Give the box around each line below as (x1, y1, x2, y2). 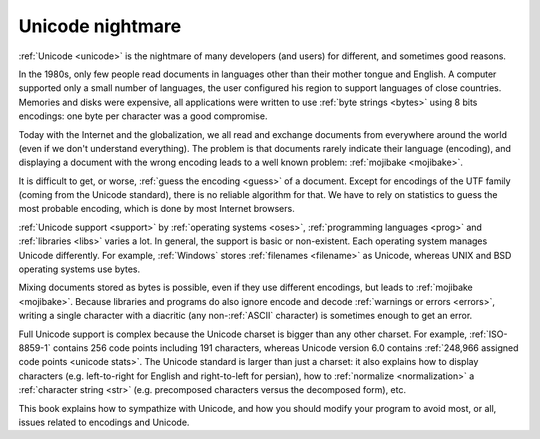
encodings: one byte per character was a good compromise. (18, 110, 268, 122)
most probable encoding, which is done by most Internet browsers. (18, 203, 295, 215)
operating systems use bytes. (18, 263, 141, 275)
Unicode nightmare (18, 15, 182, 37)
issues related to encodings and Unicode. (18, 416, 190, 428)
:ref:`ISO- (469, 328, 508, 340)
